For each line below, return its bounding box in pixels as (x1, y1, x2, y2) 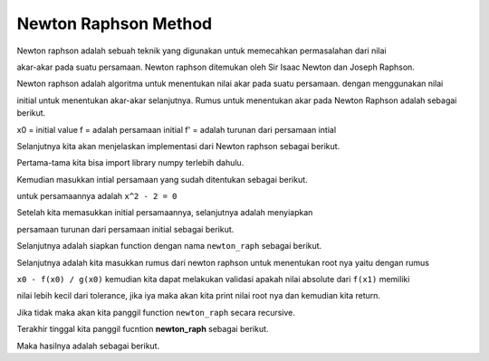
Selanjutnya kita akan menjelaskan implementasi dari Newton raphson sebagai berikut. (16, 140, 340, 151)
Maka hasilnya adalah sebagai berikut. (16, 340, 160, 351)
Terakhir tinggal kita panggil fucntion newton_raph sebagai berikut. (16, 324, 269, 335)
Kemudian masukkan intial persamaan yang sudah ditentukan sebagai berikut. (16, 174, 308, 185)
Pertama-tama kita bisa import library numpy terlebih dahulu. (16, 157, 244, 168)
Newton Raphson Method (16, 14, 213, 33)
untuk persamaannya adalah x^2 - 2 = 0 (16, 191, 177, 202)
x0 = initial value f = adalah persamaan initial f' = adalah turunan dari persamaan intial (16, 124, 337, 135)
